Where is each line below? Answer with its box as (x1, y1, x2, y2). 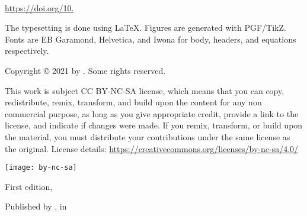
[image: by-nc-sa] (5, 163, 77, 172)
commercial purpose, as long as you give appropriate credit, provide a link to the (5, 107, 299, 120)
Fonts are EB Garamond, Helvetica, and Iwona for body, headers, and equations (5, 33, 296, 45)
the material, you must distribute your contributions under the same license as (5, 130, 290, 143)
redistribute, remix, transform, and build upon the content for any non (5, 96, 262, 108)
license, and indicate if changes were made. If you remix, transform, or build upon (5, 119, 303, 131)
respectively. (5, 44, 49, 57)
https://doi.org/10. (5, 1, 74, 14)
